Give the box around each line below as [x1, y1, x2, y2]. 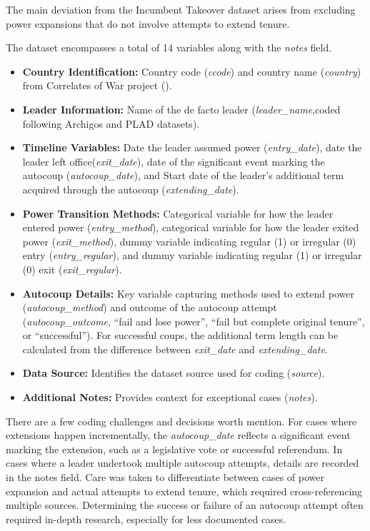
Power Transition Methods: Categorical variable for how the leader [22, 206, 334, 221]
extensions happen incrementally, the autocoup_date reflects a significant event [6, 428, 351, 442]
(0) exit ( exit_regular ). [22, 261, 122, 276]
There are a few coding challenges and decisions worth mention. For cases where [6, 413, 357, 428]
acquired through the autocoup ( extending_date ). [22, 181, 239, 196]
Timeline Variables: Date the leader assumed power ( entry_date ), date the [22, 140, 362, 155]
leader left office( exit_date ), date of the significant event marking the [22, 153, 325, 168]
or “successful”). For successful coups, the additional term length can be [22, 328, 339, 343]
